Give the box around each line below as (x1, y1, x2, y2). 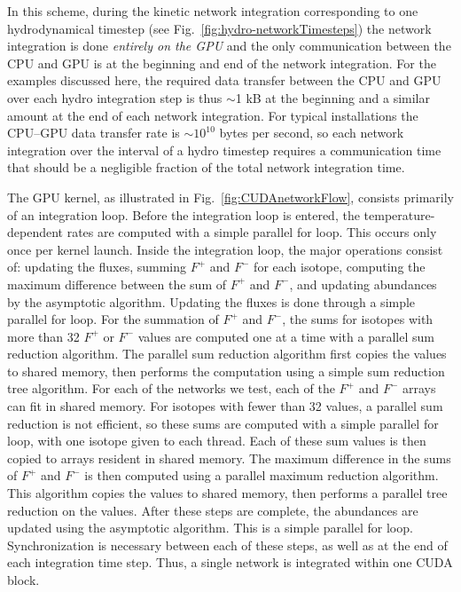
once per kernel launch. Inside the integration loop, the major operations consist (7, 240, 443, 258)
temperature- (363, 205, 435, 224)
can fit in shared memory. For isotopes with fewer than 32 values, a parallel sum (7, 397, 443, 415)
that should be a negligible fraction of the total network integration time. (7, 158, 405, 177)
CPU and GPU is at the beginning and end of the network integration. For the (7, 53, 436, 72)
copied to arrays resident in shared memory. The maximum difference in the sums (7, 448, 451, 467)
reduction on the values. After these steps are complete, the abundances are (7, 501, 418, 519)
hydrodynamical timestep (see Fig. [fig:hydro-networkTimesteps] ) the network (7, 19, 432, 37)
